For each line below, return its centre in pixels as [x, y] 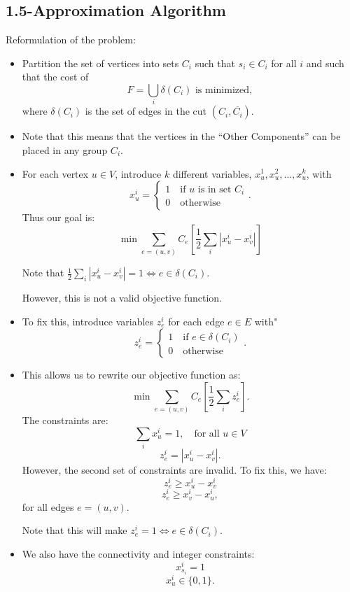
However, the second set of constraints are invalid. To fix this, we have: [174, 470]
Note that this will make [75, 530]
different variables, [212, 173]
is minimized [222, 90]
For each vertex [55, 173]
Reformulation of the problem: [71, 40]
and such [325, 63]
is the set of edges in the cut [146, 111]
